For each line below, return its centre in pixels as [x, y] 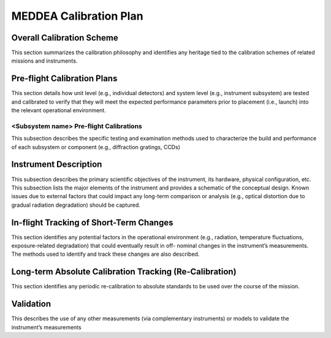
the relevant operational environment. [59, 110]
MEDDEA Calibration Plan [77, 16]
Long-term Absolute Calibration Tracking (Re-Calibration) [124, 272]
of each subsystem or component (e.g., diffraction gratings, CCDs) [96, 147]
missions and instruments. [44, 61]
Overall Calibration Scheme [65, 38]
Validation [31, 304]
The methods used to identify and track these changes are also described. [105, 254]
